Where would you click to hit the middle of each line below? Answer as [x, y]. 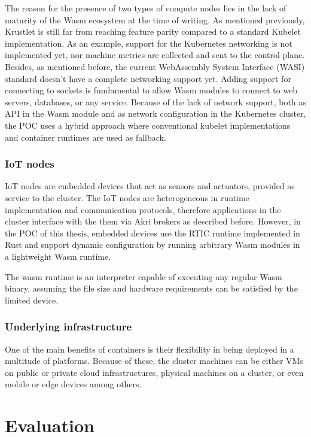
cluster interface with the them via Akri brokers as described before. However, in [153, 221]
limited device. [32, 300]
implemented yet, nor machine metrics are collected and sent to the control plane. [155, 55]
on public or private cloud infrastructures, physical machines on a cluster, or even [154, 372]
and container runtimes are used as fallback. [86, 137]
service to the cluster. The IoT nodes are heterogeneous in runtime [127, 197]
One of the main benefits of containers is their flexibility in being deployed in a [150, 349]
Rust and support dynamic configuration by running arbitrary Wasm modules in [153, 245]
